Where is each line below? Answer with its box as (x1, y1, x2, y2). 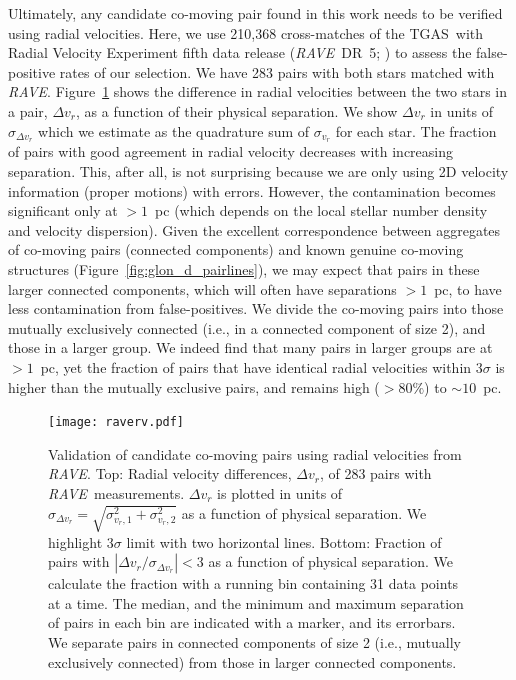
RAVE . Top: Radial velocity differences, (48, 463, 292, 484)
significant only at (8, 200, 118, 221)
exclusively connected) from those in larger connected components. (48, 651, 457, 672)
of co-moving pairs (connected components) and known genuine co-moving (8, 239, 464, 260)
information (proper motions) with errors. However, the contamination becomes (8, 180, 496, 201)
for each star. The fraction (335, 120, 497, 141)
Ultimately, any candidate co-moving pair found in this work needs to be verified (8, 3, 503, 23)
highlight (48, 531, 103, 552)
